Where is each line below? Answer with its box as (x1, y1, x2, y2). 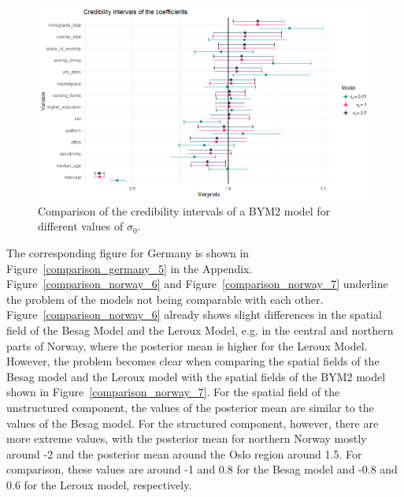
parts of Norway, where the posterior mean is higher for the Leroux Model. (6, 337, 368, 354)
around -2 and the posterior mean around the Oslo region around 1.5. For (6, 445, 362, 462)
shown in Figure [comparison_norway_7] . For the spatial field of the (6, 384, 340, 400)
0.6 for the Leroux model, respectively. (6, 476, 192, 492)
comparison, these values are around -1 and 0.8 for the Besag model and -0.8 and (6, 461, 398, 477)
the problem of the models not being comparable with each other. (6, 290, 324, 307)
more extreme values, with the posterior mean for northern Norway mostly (6, 430, 367, 447)
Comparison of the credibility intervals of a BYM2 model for (38, 202, 331, 219)
